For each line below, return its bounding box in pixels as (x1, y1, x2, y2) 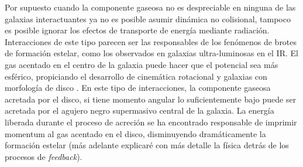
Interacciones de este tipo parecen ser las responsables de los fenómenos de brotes (5, 35, 297, 47)
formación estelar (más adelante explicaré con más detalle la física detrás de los (5, 139, 289, 151)
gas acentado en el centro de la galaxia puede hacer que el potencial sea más (5, 58, 278, 70)
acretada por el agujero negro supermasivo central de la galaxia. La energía (5, 104, 274, 117)
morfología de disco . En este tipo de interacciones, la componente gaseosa (5, 81, 271, 94)
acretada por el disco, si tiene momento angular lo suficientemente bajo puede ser (5, 93, 297, 105)
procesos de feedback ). (5, 150, 82, 162)
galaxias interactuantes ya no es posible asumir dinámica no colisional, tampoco (5, 12, 291, 25)
